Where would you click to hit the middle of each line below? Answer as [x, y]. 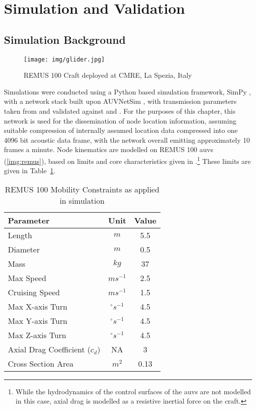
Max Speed [27, 278]
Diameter [24, 249]
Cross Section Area [41, 363]
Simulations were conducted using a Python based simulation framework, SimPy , [128, 91]
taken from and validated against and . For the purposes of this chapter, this [120, 111]
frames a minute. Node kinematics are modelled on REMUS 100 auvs [109, 149]
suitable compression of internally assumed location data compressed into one [121, 130]
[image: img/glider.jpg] [64, 59]
